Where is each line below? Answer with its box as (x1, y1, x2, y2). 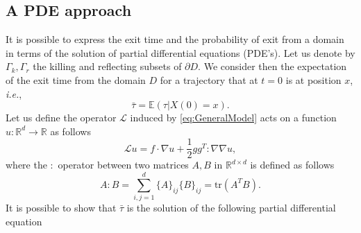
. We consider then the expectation (198, 59, 347, 74)
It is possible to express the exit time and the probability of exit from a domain (6, 32, 344, 46)
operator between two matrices (58, 157, 189, 172)
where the (6, 157, 47, 172)
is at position (285, 72, 342, 87)
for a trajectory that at (160, 72, 258, 87)
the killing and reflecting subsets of (33, 59, 182, 74)
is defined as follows (250, 157, 335, 172)
